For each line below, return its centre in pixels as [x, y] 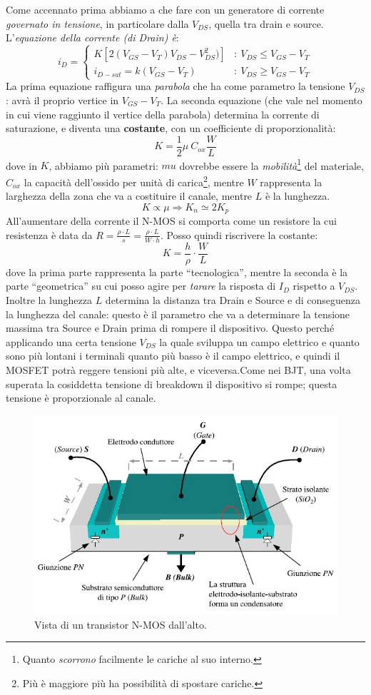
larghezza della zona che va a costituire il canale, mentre [129, 196]
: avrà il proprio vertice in [62, 100]
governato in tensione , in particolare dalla [97, 23]
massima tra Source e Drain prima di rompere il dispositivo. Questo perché [170, 328]
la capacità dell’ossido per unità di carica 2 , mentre [134, 181]
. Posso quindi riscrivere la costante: [239, 234]
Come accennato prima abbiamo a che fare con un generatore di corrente [165, 9]
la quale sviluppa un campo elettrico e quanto [259, 341]
